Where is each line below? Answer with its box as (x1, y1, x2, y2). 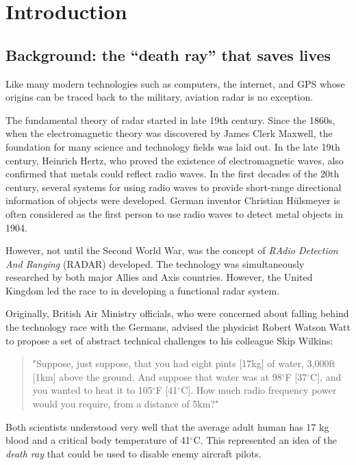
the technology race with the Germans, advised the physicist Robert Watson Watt (5, 320, 351, 334)
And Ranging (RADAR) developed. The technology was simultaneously (5, 256, 305, 271)
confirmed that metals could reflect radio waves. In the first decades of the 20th (5, 166, 340, 181)
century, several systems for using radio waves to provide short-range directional (5, 179, 342, 194)
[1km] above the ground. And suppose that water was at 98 (32, 369, 282, 384)
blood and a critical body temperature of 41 (5, 433, 190, 447)
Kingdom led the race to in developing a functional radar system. (5, 283, 280, 297)
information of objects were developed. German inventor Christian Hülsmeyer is (5, 193, 340, 208)
